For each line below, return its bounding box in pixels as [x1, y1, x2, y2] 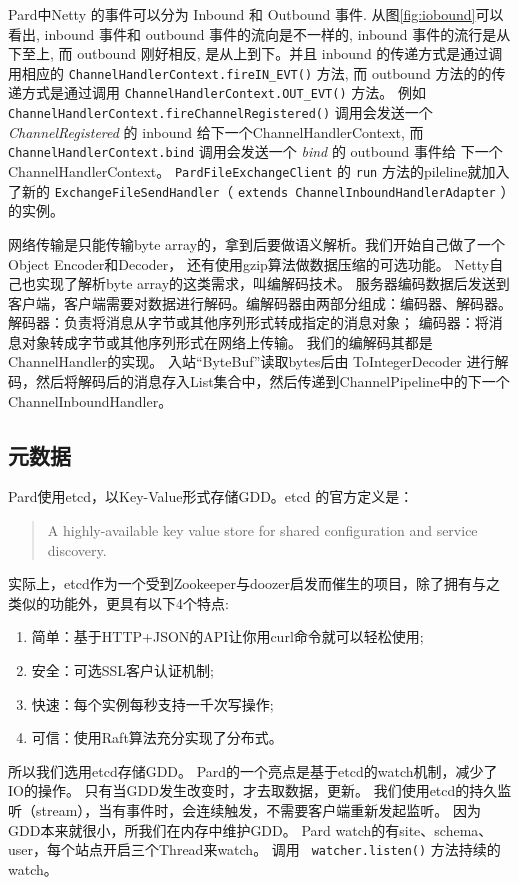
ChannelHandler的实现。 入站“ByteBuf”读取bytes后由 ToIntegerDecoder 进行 [8, 351, 495, 372]
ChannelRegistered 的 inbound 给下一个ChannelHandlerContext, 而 [8, 121, 424, 142]
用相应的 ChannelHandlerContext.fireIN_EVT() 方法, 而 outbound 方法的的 [8, 62, 492, 83]
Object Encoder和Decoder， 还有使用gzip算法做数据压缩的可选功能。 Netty [8, 253, 490, 274]
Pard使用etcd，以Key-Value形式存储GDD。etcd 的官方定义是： [8, 486, 414, 507]
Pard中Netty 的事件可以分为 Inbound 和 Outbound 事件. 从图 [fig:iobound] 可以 [8, 4, 504, 24]
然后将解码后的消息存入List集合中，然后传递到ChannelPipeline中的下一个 [35, 371, 510, 392]
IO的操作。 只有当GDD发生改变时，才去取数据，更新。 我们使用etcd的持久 [8, 780, 498, 801]
